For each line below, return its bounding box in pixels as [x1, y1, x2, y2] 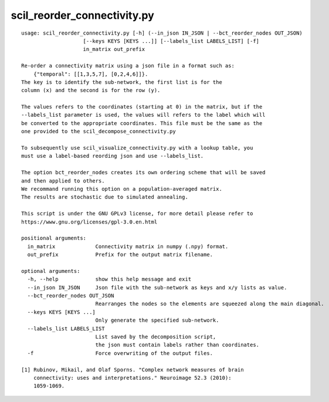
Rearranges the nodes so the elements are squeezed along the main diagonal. [95, 300, 325, 308]
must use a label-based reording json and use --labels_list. [21, 153, 204, 160]
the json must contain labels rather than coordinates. [95, 342, 260, 349]
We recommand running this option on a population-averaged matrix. [21, 185, 222, 192]
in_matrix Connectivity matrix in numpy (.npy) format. [27, 243, 229, 249]
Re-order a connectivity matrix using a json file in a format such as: [21, 62, 235, 69]
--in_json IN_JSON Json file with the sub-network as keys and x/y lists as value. [27, 284, 287, 290]
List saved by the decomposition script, [95, 333, 216, 340]
